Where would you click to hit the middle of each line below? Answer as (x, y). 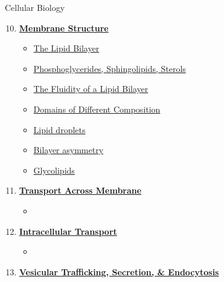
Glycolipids (54, 170)
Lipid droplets (59, 129)
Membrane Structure (64, 28)
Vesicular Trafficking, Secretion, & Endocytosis (119, 271)
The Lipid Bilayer (66, 48)
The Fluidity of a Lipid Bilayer (91, 89)
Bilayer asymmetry (69, 150)
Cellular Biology (35, 7)
